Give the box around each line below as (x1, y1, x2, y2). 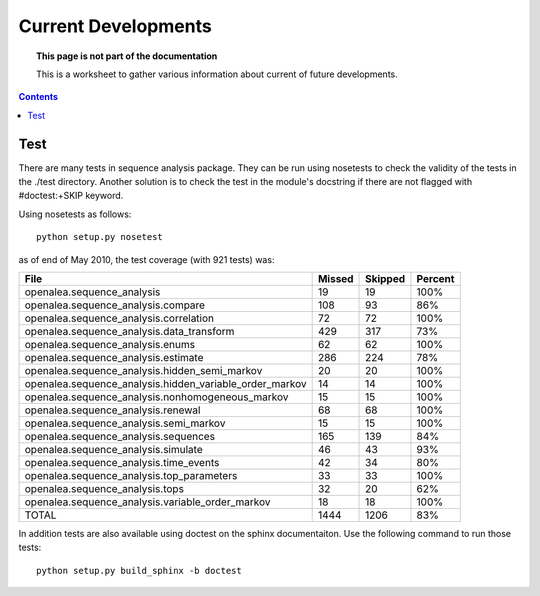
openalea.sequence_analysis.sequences (24, 429, 215, 443)
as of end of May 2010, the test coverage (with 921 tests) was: (18, 253, 275, 265)
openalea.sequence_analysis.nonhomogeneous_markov (24, 390, 289, 404)
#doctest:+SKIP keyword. (18, 190, 124, 202)
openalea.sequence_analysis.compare (24, 298, 205, 312)
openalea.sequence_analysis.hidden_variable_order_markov (24, 376, 307, 390)
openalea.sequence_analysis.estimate (24, 350, 204, 364)
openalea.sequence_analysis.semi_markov (24, 416, 226, 430)
